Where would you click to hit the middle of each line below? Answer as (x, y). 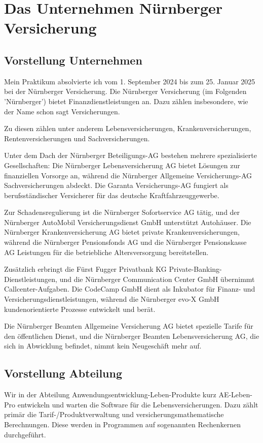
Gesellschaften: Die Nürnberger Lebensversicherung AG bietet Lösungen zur (122, 165)
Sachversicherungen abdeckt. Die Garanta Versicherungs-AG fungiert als (116, 185)
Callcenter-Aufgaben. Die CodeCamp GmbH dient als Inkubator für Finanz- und (130, 289)
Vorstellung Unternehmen (73, 60)
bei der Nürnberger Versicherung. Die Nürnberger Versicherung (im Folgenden (125, 91)
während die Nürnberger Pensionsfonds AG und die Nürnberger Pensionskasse (125, 242)
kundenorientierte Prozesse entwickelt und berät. (80, 309)
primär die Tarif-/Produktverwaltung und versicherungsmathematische (114, 414)
